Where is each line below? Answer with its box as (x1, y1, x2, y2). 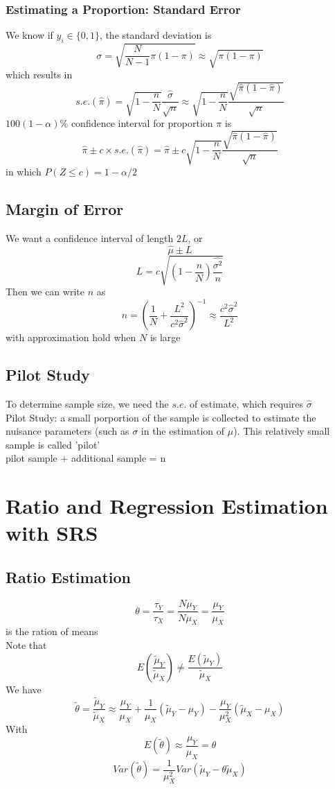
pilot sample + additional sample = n (6, 451, 166, 465)
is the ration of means (6, 624, 98, 639)
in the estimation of (141, 424, 225, 438)
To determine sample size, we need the (6, 396, 169, 410)
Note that (6, 637, 47, 652)
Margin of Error (6, 198, 124, 219)
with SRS (6, 519, 98, 547)
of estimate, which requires (190, 396, 303, 410)
